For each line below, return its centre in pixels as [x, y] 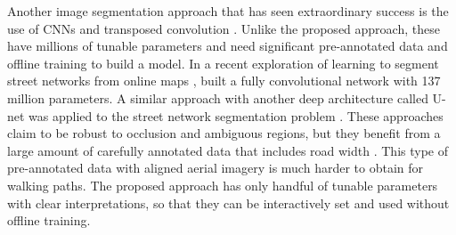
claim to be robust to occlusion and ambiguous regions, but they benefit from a [224, 133]
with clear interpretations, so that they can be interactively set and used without [228, 203]
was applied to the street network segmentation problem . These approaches [236, 115]
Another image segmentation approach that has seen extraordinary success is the [228, 11]
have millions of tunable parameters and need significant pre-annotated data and [228, 46]
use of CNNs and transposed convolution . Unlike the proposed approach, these [224, 28]
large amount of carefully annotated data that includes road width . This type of [228, 150]
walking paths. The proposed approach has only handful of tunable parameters [223, 185]
